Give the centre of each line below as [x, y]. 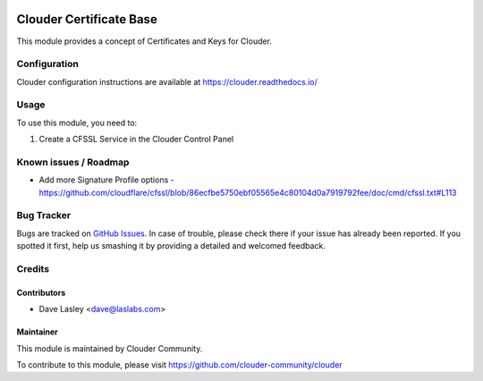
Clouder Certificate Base [87, 19]
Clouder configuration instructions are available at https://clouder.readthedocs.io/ [167, 81]
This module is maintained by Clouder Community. [110, 348]
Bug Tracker [44, 216]
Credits [33, 269]
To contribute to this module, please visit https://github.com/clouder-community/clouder [180, 364]
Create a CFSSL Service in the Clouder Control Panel [136, 140]
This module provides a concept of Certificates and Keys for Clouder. [144, 41]
